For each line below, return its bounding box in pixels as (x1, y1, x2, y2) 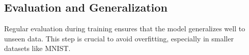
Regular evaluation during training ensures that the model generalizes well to (4, 23, 245, 34)
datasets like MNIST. (4, 43, 71, 53)
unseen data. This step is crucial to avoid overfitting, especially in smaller (4, 33, 234, 43)
